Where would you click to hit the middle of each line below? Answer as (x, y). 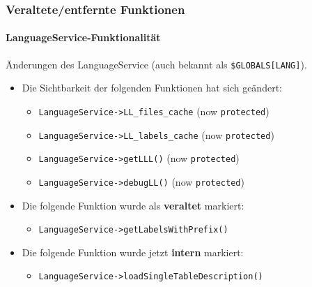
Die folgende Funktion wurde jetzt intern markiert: (133, 252)
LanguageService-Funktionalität (83, 37)
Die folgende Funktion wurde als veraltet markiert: (133, 205)
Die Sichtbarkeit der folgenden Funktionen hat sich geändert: (152, 88)
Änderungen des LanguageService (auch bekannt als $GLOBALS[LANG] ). (156, 64)
